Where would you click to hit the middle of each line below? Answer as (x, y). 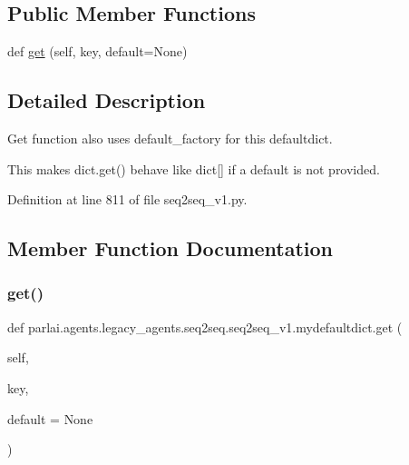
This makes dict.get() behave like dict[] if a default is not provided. (194, 168)
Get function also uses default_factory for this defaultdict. (170, 138)
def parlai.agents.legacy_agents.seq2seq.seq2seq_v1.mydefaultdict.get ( (205, 326)
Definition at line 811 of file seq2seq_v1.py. (127, 199)
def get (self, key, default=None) (97, 51)
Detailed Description (107, 100)
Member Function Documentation (170, 248)
